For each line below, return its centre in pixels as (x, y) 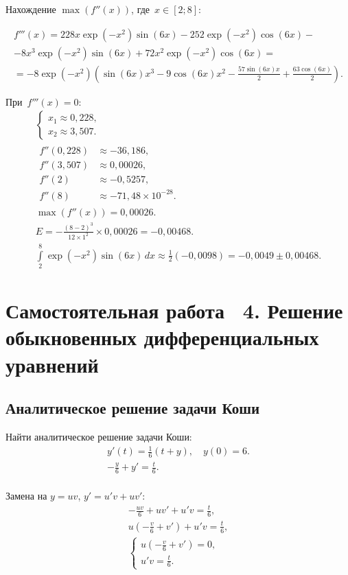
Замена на (26, 496)
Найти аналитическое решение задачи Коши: (99, 436)
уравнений (52, 364)
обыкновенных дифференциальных (162, 337)
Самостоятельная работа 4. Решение (174, 310)
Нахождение (31, 9)
